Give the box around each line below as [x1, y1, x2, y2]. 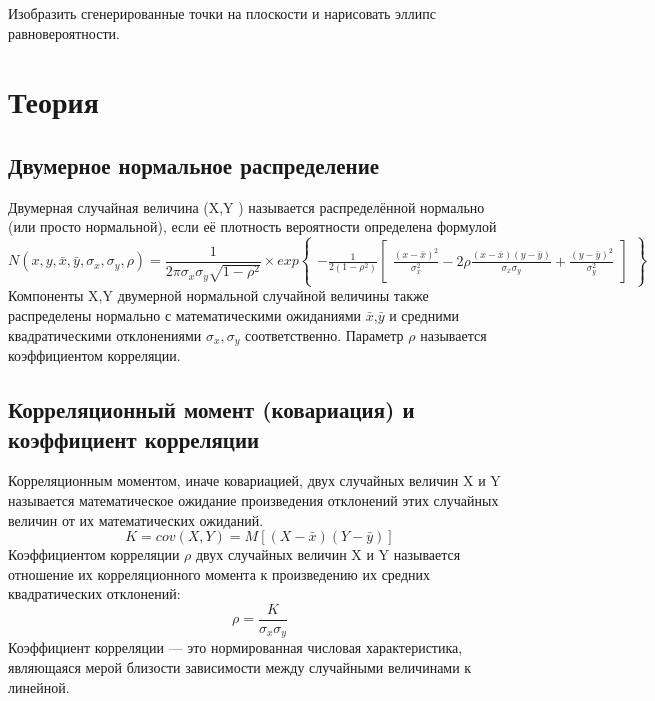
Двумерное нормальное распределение [8, 149, 380, 180]
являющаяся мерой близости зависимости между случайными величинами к [8, 656, 472, 677]
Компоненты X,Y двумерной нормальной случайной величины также [8, 285, 429, 306]
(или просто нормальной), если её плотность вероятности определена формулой [8, 216, 497, 237]
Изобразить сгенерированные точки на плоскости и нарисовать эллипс [8, 3, 437, 23]
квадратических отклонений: [8, 583, 181, 604]
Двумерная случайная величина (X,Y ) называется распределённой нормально [8, 196, 485, 217]
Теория [8, 81, 99, 122]
